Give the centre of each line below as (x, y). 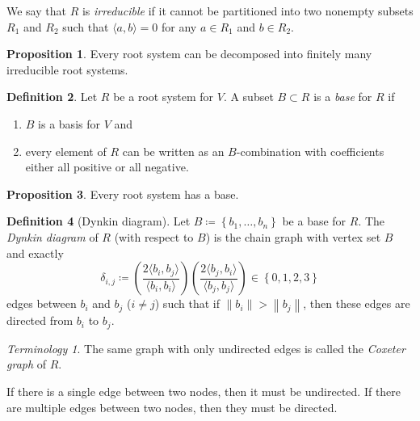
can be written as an (173, 151)
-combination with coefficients (310, 151)
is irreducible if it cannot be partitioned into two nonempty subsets (248, 11)
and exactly (35, 253)
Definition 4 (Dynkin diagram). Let (99, 221)
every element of (66, 151)
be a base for (314, 221)
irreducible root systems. (67, 69)
